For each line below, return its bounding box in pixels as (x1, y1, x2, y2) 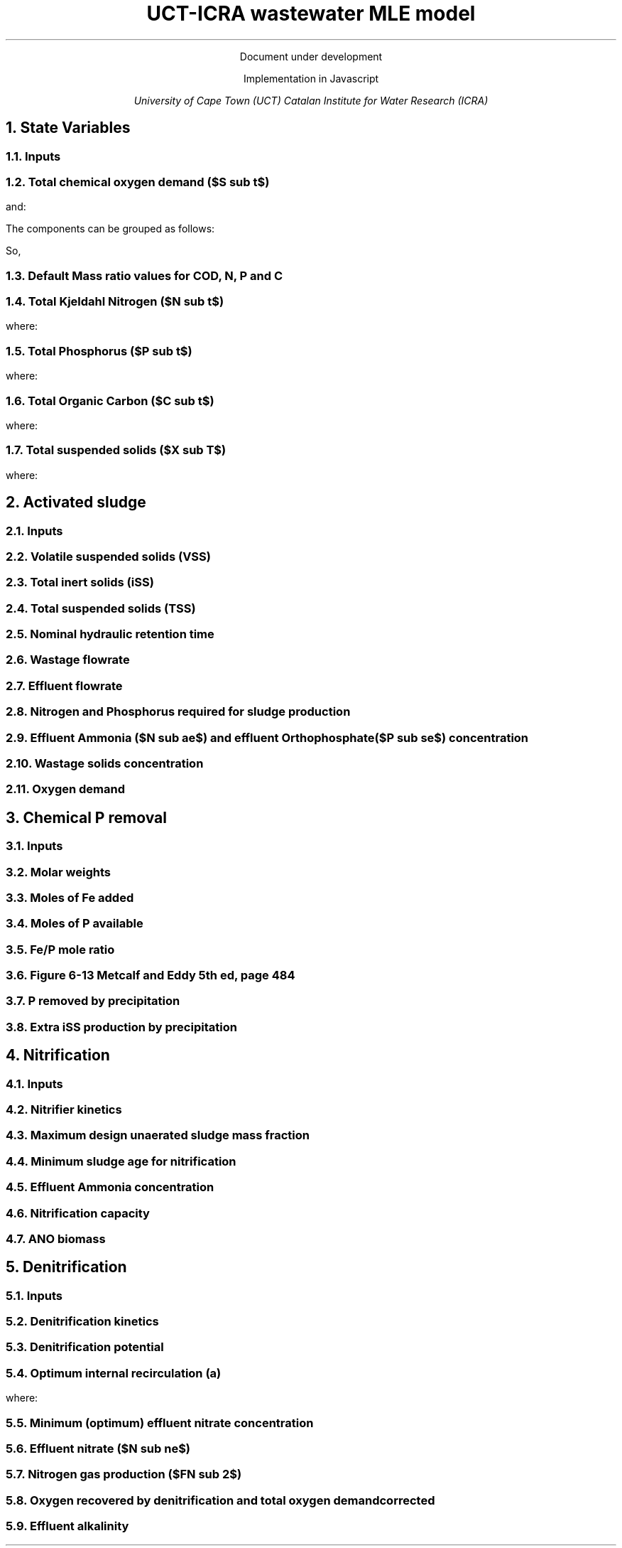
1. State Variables (6, 119, 131, 137)
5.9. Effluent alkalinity (6, 1519, 129, 1534)
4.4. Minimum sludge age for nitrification (6, 1154, 236, 1168)
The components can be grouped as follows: (6, 222, 215, 235)
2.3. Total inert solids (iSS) (6, 575, 154, 590)
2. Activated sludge (6, 493, 146, 512)
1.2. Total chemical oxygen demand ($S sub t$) (6, 174, 270, 189)
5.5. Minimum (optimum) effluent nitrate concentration (6, 1415, 314, 1430)
